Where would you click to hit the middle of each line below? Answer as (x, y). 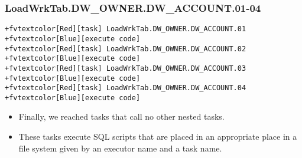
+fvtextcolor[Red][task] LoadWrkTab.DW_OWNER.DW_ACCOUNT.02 (126, 49)
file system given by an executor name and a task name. (120, 148)
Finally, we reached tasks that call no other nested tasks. (121, 116)
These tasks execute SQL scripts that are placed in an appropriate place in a (158, 136)
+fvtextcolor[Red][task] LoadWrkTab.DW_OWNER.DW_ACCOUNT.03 (126, 68)
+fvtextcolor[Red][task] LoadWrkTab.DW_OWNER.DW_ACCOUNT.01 (126, 29)
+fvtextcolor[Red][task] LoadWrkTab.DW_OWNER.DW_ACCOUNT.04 (126, 88)
